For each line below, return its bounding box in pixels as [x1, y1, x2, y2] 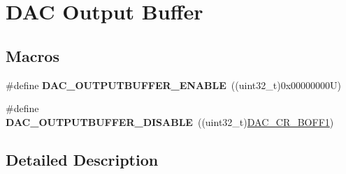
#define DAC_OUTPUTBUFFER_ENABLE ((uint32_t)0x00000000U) [6, 77, 341, 92]
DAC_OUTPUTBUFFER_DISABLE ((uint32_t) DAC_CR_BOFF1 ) [6, 114, 334, 129]
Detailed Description [6, 148, 159, 170]
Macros [6, 45, 59, 66]
